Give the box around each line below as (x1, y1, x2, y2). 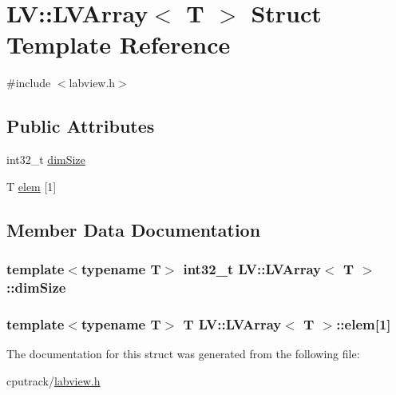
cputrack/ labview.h (6, 372, 101, 389)
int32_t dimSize (6, 151, 85, 168)
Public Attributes (6, 114, 155, 138)
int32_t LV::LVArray (183, 259, 322, 278)
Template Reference (6, 28, 231, 61)
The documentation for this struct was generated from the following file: (6, 345, 360, 362)
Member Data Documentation (6, 217, 261, 241)
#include (6, 74, 51, 91)
